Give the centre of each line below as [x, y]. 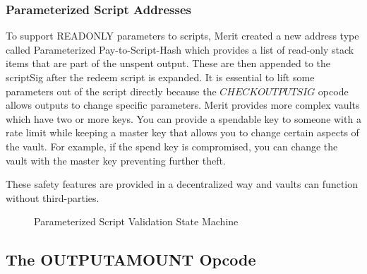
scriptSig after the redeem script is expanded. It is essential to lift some [160, 77]
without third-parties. [53, 197]
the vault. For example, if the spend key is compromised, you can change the [172, 146]
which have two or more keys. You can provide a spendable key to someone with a [183, 118]
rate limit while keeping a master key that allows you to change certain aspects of [182, 132]
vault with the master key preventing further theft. [116, 160]
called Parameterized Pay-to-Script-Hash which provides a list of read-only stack [180, 49]
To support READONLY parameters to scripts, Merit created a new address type [182, 36]
